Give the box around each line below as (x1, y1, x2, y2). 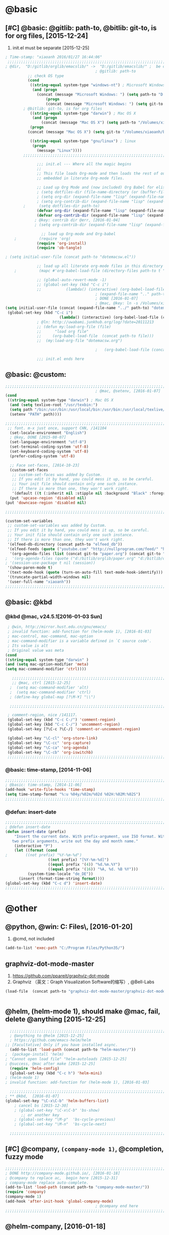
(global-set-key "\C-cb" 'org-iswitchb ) (7, 749, 94, 755)
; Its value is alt (7, 643, 49, 648)
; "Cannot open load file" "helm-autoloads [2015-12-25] (5, 1056, 127, 1061)
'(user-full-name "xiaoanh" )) (7, 579, 71, 584)
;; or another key (21, 1112, 59, 1118)
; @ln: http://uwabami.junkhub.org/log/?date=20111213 (37, 319, 154, 324)
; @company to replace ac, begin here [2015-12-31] (5, 1175, 118, 1181)
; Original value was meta (7, 648, 64, 653)
